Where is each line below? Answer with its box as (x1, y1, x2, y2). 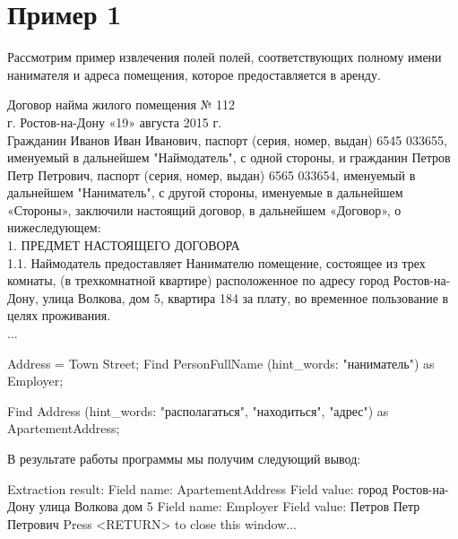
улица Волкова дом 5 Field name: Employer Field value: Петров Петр (39, 497, 420, 516)
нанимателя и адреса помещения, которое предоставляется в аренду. (7, 65, 381, 83)
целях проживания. (7, 306, 111, 325)
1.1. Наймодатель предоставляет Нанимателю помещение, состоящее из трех (7, 253, 426, 272)
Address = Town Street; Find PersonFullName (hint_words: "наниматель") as (7, 353, 435, 372)
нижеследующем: (7, 218, 101, 237)
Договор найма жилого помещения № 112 (7, 95, 236, 114)
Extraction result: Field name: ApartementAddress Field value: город (7, 479, 388, 498)
